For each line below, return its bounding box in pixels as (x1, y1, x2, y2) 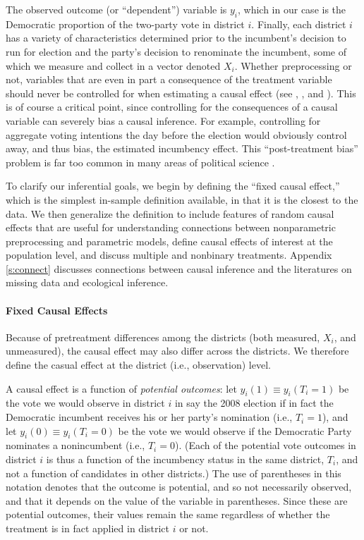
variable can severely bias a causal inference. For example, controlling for (6, 113, 321, 128)
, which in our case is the (238, 2, 346, 16)
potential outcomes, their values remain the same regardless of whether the (6, 507, 330, 522)
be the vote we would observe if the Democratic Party (118, 423, 352, 438)
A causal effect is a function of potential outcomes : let (6, 381, 237, 395)
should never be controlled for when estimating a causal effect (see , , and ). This (6, 85, 356, 100)
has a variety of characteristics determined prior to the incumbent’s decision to (6, 30, 346, 45)
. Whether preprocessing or (234, 58, 352, 73)
